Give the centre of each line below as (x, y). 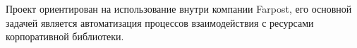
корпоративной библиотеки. (65, 36)
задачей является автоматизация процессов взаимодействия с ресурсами (160, 22)
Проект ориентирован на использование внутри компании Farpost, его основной (179, 8)
